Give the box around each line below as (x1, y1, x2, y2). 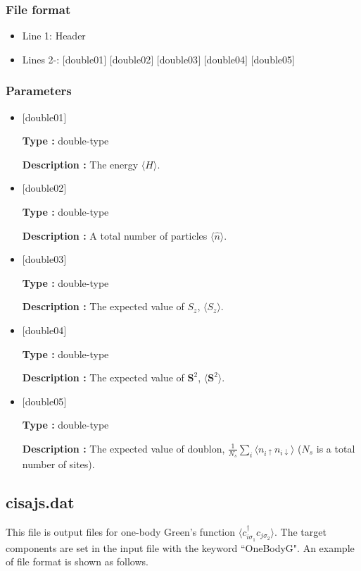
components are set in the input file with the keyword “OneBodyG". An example (6, 540, 355, 555)
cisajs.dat (6, 491, 75, 513)
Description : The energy (22, 156, 139, 171)
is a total (316, 441, 355, 455)
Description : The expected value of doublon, (22, 441, 225, 455)
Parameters (6, 82, 72, 99)
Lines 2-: (22, 51, 60, 66)
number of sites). (22, 457, 95, 472)
